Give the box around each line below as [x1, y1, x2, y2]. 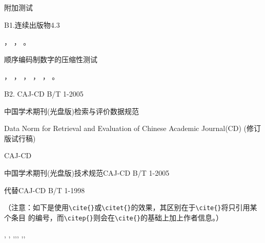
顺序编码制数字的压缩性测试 [4, 53, 97, 64]
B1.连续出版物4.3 [4, 19, 60, 30]
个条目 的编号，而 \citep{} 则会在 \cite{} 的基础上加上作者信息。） [4, 212, 223, 222]
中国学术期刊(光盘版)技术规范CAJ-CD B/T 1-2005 [4, 167, 170, 178]
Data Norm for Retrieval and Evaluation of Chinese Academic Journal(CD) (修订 [4, 123, 261, 134]
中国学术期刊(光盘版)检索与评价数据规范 [4, 105, 139, 116]
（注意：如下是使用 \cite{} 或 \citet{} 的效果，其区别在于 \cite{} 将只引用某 [4, 202, 257, 213]
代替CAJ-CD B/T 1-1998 [4, 184, 85, 195]
